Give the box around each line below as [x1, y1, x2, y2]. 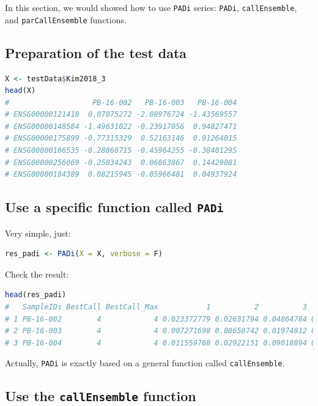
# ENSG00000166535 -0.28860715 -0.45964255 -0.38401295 [5, 146, 237, 155]
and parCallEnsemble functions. [5, 13, 127, 26]
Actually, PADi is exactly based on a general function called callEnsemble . [5, 356, 285, 369]
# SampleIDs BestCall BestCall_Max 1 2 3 [5, 303, 307, 312]
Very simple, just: [5, 226, 71, 239]
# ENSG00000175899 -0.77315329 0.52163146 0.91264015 [5, 134, 237, 143]
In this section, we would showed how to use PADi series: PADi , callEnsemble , [5, 1, 297, 13]
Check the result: [5, 267, 69, 280]
